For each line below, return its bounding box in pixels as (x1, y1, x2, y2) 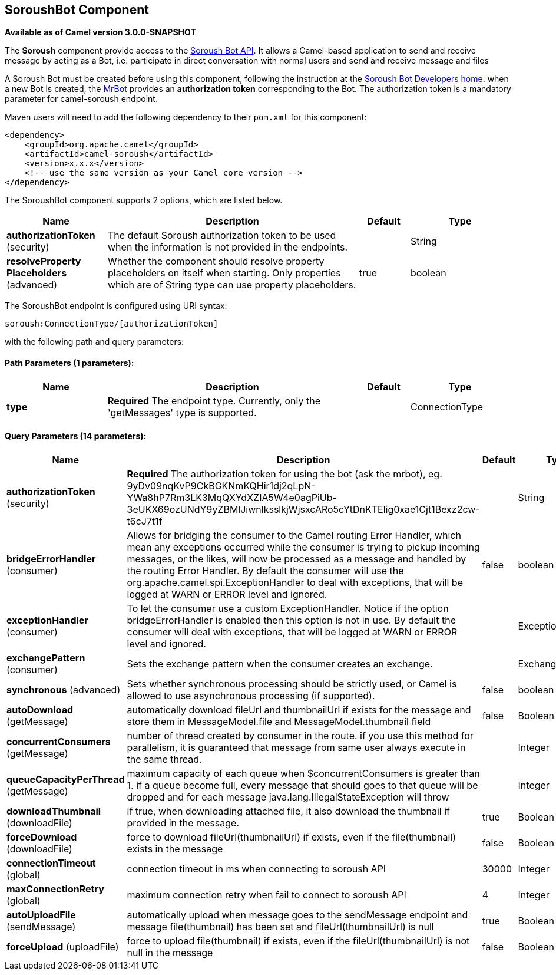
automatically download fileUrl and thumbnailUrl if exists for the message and (127, 703, 471, 716)
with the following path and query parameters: (5, 337, 184, 347)
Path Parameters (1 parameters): (5, 358, 134, 368)
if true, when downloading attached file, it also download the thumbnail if (127, 805, 450, 817)
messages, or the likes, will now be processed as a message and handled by (127, 552, 466, 565)
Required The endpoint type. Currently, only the (108, 394, 320, 407)
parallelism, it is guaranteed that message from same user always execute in (127, 741, 466, 753)
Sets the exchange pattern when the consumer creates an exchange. (127, 657, 433, 670)
